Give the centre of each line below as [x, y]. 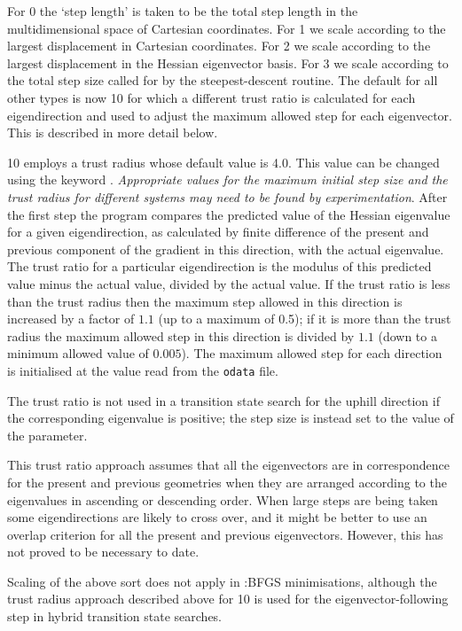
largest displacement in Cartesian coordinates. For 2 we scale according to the [219, 46]
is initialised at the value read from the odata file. [143, 370]
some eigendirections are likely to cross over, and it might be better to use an [217, 517]
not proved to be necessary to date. [103, 552]
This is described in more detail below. [113, 132]
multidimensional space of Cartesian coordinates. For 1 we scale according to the [227, 28]
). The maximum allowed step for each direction [312, 353]
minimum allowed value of [78, 353]
